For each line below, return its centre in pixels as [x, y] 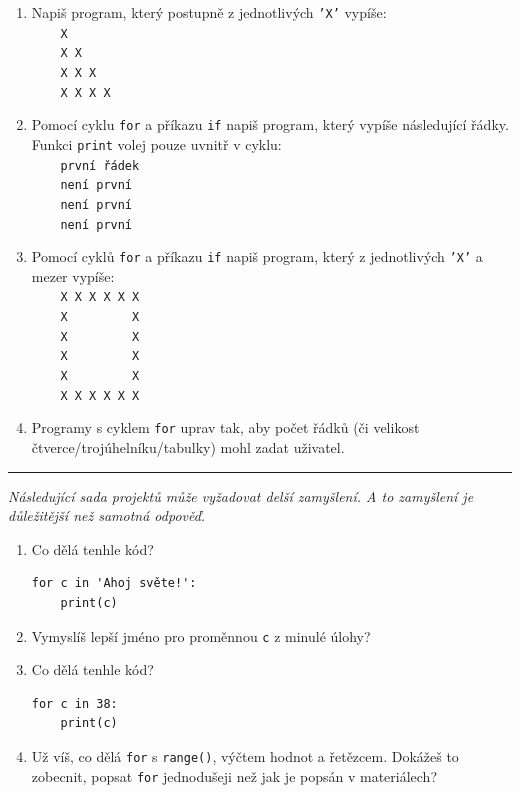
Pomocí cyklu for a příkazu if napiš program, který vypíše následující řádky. [270, 124]
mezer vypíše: [73, 275]
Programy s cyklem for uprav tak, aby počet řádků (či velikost [225, 427]
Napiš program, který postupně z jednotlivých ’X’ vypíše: [209, 12]
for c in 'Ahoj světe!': [114, 583]
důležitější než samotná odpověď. [107, 515]
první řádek [100, 165]
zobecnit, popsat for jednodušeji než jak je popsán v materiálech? [234, 775]
